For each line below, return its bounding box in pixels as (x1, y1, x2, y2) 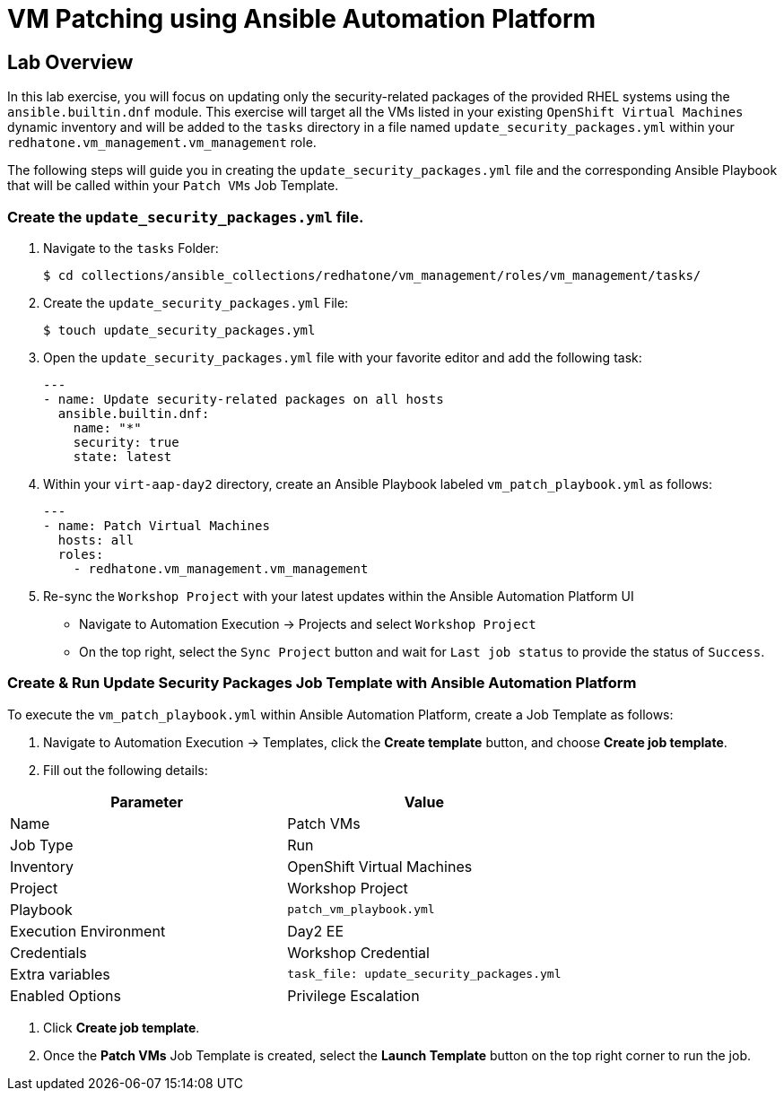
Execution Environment (10, 921, 166, 940)
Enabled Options (10, 986, 121, 1005)
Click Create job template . (43, 1019, 200, 1035)
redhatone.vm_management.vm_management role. (7, 135, 317, 151)
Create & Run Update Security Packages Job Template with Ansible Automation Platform (7, 674, 637, 693)
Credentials (10, 943, 87, 962)
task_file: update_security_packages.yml (287, 967, 562, 981)
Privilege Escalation (287, 986, 420, 1005)
